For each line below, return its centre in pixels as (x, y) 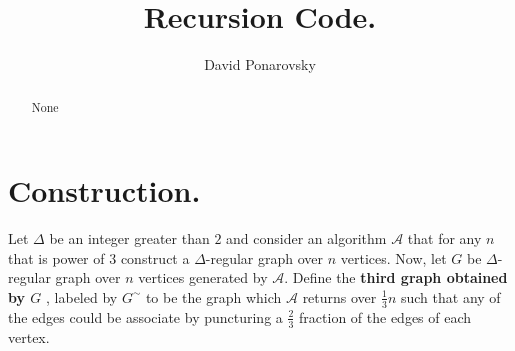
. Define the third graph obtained (396, 277)
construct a (155, 257)
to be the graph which (213, 296)
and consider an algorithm (306, 238)
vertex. (29, 336)
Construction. (104, 190)
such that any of (450, 296)
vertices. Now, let (393, 257)
